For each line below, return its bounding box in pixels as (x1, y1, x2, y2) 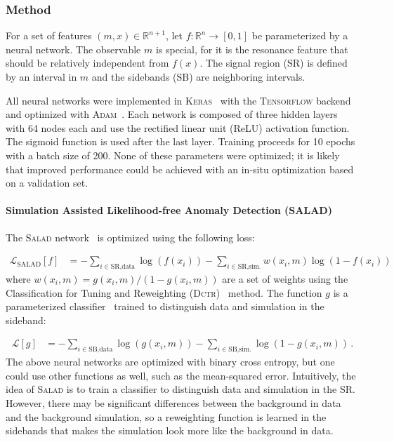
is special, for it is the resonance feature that (155, 41, 348, 56)
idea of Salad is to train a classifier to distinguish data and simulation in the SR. (6, 382, 355, 396)
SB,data (88, 346, 113, 354)
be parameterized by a (251, 28, 348, 43)
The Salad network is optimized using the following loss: (6, 229, 255, 244)
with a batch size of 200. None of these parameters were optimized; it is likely (6, 147, 340, 162)
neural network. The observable (6, 41, 141, 56)
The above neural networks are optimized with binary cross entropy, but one (6, 354, 335, 369)
